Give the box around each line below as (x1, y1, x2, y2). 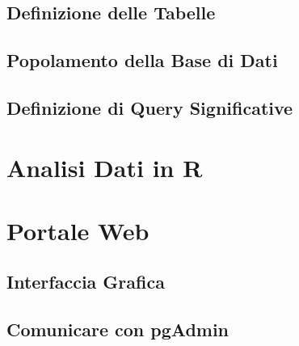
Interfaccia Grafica (6, 269, 165, 294)
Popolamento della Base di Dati (6, 48, 278, 73)
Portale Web (6, 213, 149, 247)
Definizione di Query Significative (6, 95, 293, 120)
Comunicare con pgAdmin (6, 317, 230, 342)
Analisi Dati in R (6, 150, 203, 184)
